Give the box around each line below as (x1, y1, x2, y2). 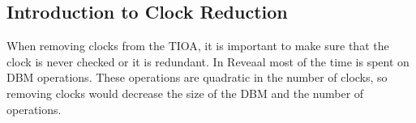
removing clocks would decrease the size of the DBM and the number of (6, 84, 364, 101)
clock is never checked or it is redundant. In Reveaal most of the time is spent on (6, 53, 410, 70)
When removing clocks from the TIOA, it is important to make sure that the (6, 37, 389, 54)
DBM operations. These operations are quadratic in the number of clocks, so (6, 69, 388, 86)
